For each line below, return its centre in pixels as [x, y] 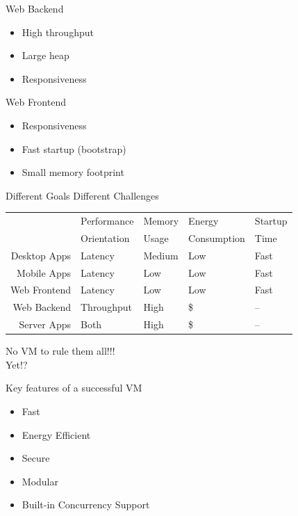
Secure [36, 458]
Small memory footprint [73, 172]
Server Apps [45, 324]
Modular [40, 481]
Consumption [217, 237]
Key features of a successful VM [74, 388]
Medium [161, 255]
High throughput [58, 32]
